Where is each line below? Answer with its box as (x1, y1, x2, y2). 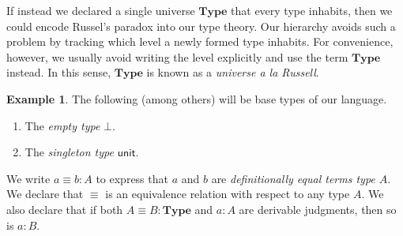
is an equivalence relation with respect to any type (105, 185, 350, 202)
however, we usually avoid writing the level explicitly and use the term (6, 48, 348, 65)
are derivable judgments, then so (239, 200, 397, 217)
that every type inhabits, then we (231, 2, 393, 18)
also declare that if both (6, 200, 123, 217)
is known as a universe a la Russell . (146, 64, 319, 81)
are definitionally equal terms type (211, 170, 375, 186)
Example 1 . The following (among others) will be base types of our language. (6, 90, 387, 107)
